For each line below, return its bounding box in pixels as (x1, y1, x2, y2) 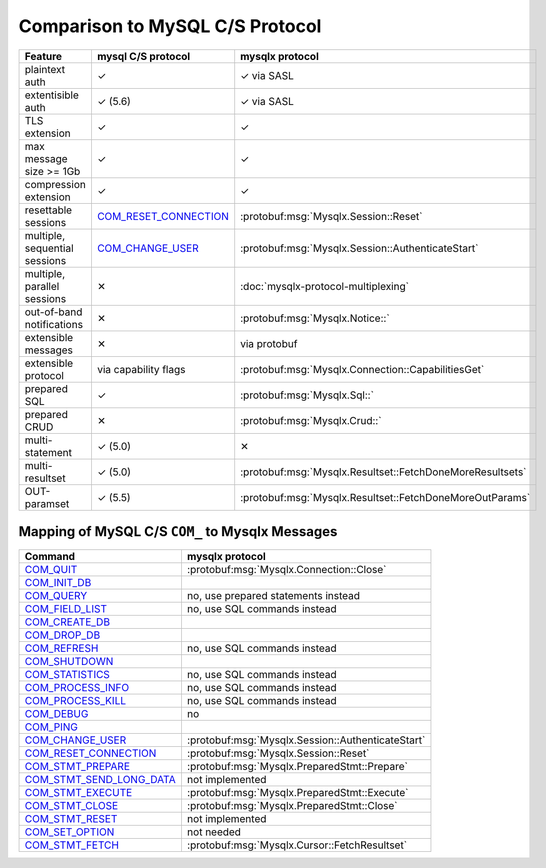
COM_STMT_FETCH (24, 838, 120, 852)
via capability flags (96, 362, 186, 376)
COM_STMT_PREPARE (24, 760, 130, 774)
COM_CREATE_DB (24, 615, 110, 629)
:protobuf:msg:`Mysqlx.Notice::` (240, 311, 390, 325)
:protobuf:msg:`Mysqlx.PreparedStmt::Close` (186, 799, 399, 813)
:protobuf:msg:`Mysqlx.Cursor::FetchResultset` (186, 838, 408, 852)
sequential (24, 241, 74, 255)
